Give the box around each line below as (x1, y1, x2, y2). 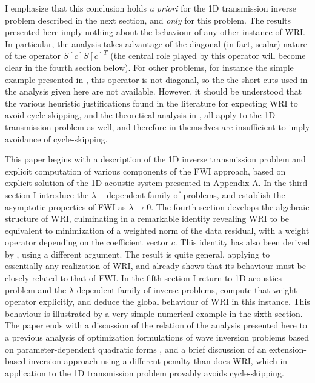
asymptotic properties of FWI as (5, 200, 126, 213)
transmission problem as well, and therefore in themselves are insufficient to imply (5, 120, 310, 133)
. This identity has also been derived (174, 236, 310, 248)
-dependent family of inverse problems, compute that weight (74, 283, 297, 296)
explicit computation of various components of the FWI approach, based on (5, 164, 286, 177)
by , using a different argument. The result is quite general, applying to (5, 247, 270, 260)
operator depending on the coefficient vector (5, 236, 169, 248)
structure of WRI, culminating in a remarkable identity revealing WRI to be (5, 212, 289, 225)
